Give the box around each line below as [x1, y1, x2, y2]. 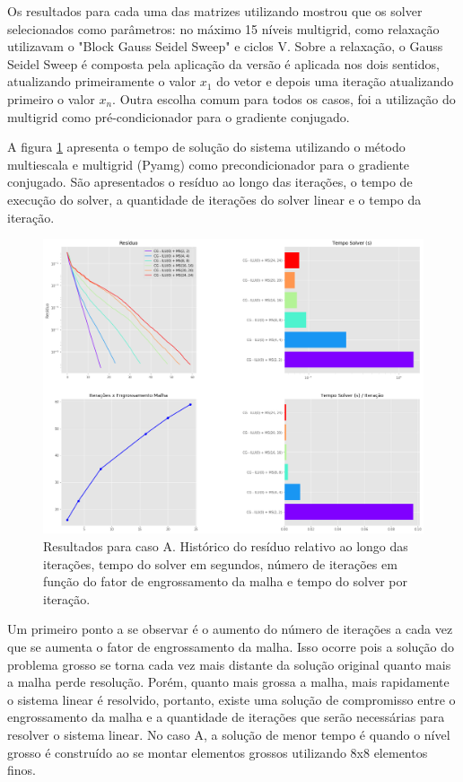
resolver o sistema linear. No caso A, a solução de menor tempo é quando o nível [7, 725, 450, 743]
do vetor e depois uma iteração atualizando [216, 72, 454, 91]
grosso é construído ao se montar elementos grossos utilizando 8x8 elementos [7, 742, 428, 761]
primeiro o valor [7, 89, 95, 108]
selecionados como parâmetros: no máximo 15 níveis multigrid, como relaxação [7, 19, 440, 38]
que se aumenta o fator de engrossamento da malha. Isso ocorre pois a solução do [7, 637, 455, 656]
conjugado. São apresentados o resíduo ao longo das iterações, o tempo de [7, 172, 413, 191]
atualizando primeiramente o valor [7, 72, 197, 91]
